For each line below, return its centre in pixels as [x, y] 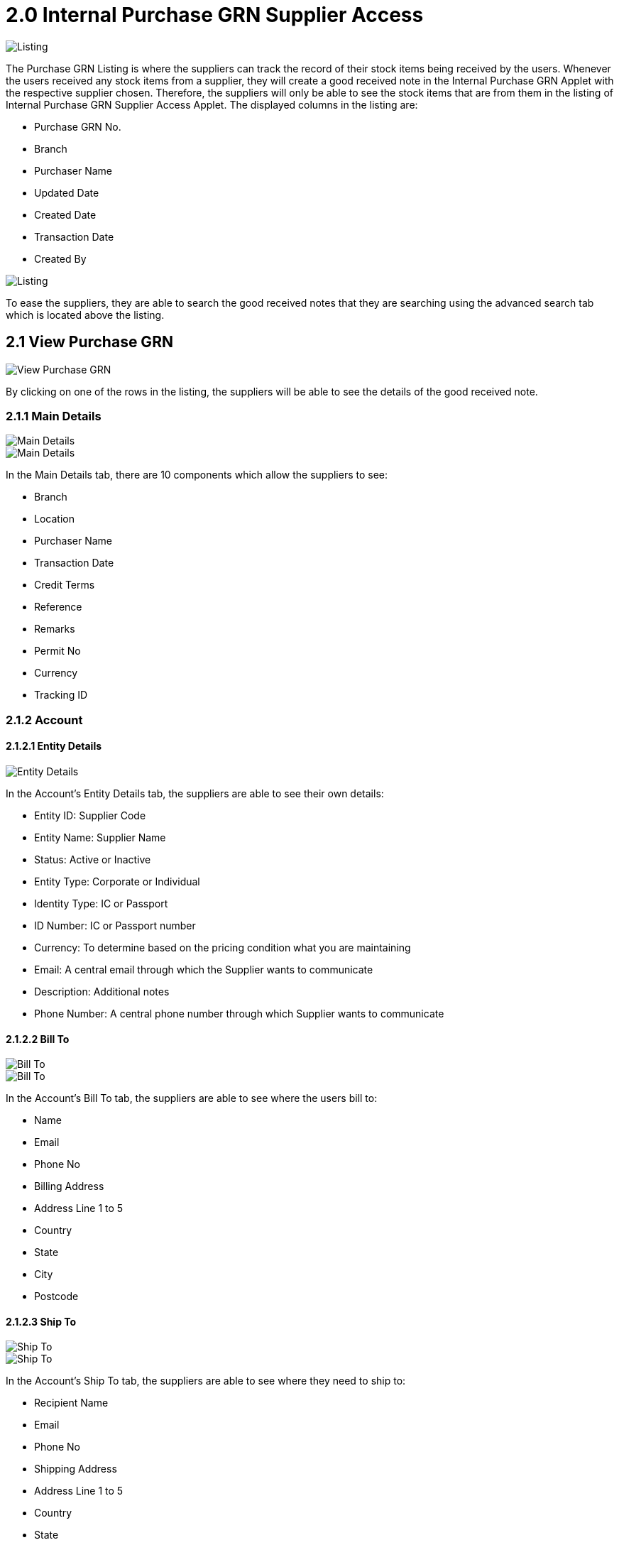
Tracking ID [61, 695]
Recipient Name [71, 1403]
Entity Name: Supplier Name [100, 837]
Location [54, 519]
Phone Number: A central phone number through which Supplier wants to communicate [239, 1013]
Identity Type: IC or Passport [101, 903]
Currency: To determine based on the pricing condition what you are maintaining [223, 947]
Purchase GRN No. [78, 126]
